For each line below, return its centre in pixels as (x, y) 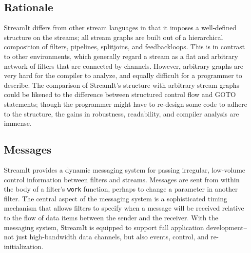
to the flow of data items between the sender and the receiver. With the (111, 217)
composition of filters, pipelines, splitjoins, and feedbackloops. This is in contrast (125, 47)
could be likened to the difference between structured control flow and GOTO (120, 94)
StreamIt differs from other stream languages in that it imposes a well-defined (120, 28)
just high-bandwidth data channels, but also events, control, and (112, 237)
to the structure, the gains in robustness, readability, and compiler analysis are (122, 113)
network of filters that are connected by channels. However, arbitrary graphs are (124, 66)
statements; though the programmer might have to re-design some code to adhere (125, 104)
